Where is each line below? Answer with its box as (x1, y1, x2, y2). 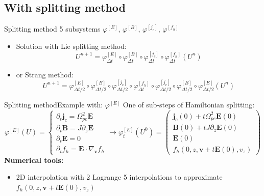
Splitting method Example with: (4, 99, 103, 110)
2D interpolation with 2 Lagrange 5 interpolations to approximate (16, 172, 223, 182)
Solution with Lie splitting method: (16, 40, 127, 51)
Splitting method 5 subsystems (4, 23, 101, 34)
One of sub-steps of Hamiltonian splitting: (123, 99, 255, 110)
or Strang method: (16, 69, 74, 79)
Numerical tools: (4, 154, 64, 165)
